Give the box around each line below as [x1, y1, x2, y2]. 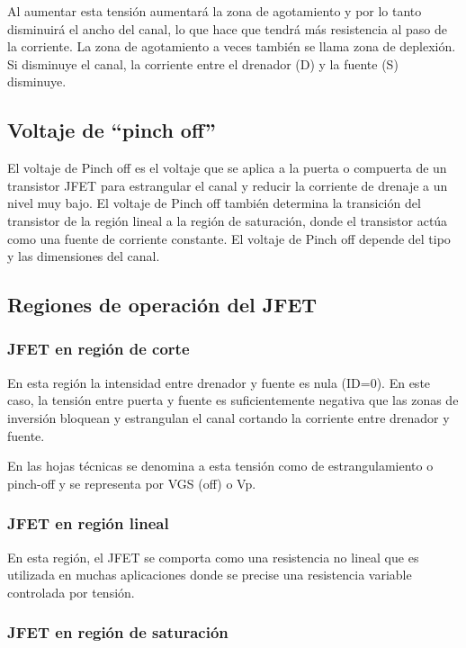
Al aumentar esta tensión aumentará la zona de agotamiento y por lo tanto [7, 2, 422, 20]
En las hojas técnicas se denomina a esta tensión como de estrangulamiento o [7, 456, 434, 475]
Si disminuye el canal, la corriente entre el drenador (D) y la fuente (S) [7, 54, 399, 73]
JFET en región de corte [7, 337, 190, 360]
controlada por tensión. [7, 582, 135, 601]
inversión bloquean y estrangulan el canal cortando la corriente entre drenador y [7, 408, 450, 427]
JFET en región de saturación [7, 621, 229, 643]
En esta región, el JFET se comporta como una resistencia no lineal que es [7, 547, 419, 566]
